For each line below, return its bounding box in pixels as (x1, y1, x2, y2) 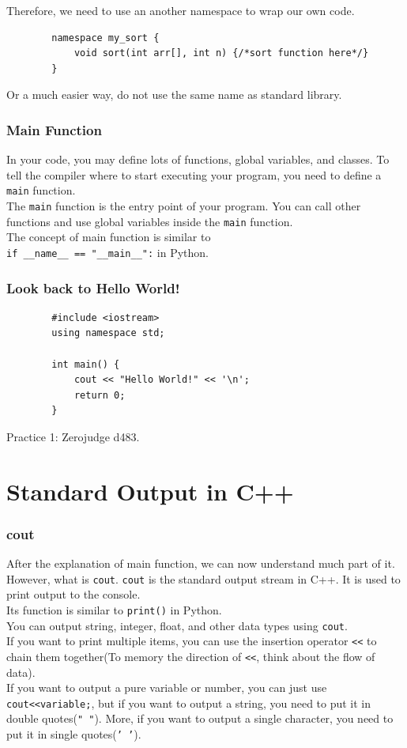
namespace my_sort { (51, 32, 160, 43)
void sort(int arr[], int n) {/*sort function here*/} (73, 47, 369, 59)
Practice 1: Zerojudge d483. (6, 428, 140, 444)
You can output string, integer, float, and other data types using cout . (6, 617, 348, 633)
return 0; (73, 389, 126, 401)
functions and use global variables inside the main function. (6, 213, 293, 229)
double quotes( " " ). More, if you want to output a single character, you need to (6, 710, 394, 727)
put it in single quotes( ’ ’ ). (6, 726, 141, 742)
